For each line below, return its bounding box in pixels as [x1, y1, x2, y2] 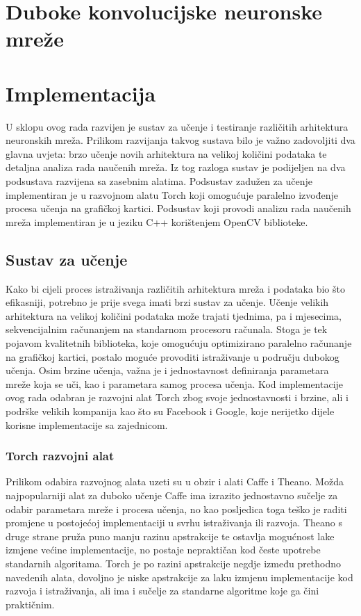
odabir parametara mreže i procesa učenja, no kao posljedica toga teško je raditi [6, 501, 347, 516]
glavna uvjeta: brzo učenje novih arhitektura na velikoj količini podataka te [6, 146, 327, 161]
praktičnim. [6, 597, 55, 611]
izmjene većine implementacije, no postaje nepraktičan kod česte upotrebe [6, 542, 321, 557]
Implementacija [6, 79, 156, 107]
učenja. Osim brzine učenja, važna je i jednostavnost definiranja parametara [6, 363, 329, 378]
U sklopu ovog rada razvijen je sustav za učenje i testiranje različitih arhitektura [6, 119, 349, 133]
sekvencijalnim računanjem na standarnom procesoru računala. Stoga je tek [6, 322, 328, 337]
